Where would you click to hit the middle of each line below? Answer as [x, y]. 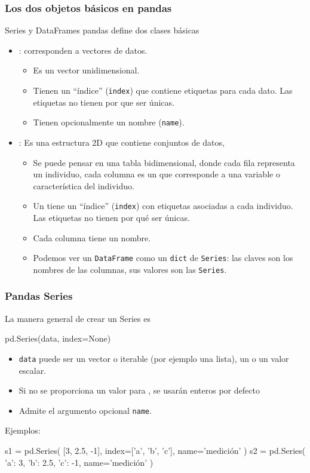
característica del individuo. [84, 185]
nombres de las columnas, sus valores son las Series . [130, 269]
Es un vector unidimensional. [86, 70]
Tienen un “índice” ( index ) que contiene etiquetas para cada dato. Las [163, 90]
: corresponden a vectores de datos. [83, 50]
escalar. [33, 370]
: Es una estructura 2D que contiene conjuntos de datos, [122, 142]
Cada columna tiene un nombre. [92, 237]
